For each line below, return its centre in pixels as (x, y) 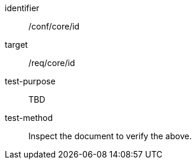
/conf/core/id (54, 26)
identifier (22, 8)
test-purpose (30, 81)
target (16, 45)
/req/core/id (52, 63)
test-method (29, 118)
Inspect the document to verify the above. (110, 136)
